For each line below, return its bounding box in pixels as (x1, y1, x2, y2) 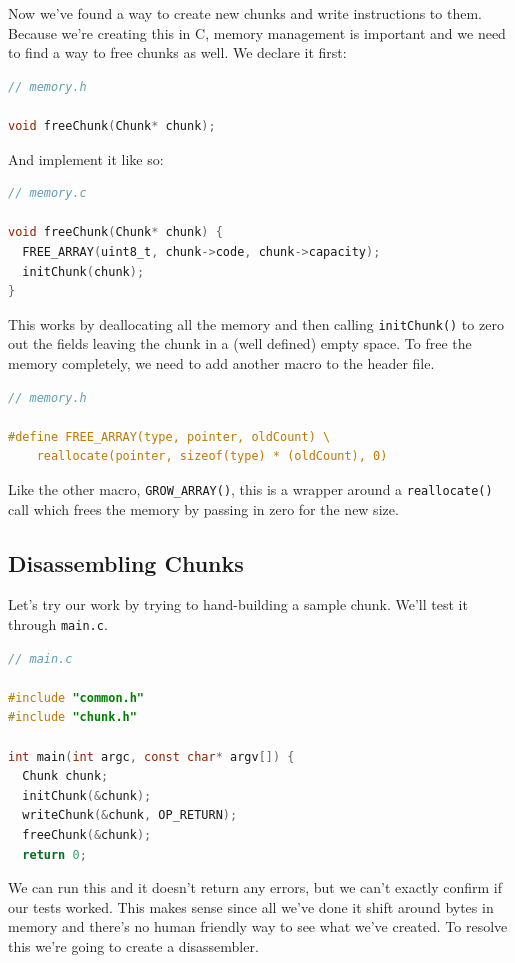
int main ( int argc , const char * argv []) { (8, 749, 295, 764)
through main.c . (8, 613, 108, 634)
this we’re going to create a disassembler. (8, 935, 259, 956)
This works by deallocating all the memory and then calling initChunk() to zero (8, 313, 504, 334)
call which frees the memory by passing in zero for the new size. (8, 498, 399, 519)
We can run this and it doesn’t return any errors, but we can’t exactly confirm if (8, 877, 503, 898)
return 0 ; (22, 847, 87, 862)
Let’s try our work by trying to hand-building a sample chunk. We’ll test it (8, 594, 468, 615)
